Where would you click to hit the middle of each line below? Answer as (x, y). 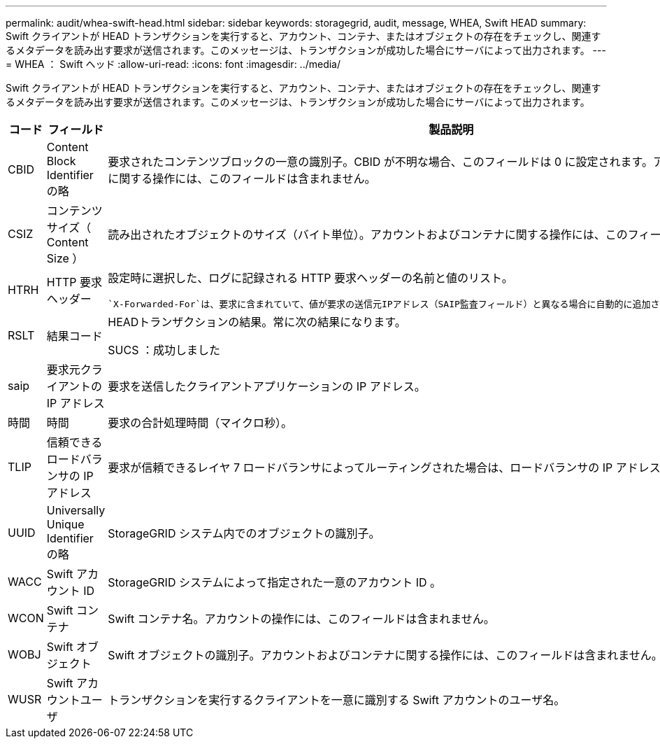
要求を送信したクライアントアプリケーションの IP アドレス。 (267, 386)
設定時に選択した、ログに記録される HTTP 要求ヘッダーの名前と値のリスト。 (310, 278)
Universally (76, 510)
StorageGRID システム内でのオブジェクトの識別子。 (244, 533)
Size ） (65, 258)
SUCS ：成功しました (164, 350)
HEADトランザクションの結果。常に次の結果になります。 (257, 322)
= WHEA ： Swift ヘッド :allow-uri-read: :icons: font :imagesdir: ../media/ (173, 64)
